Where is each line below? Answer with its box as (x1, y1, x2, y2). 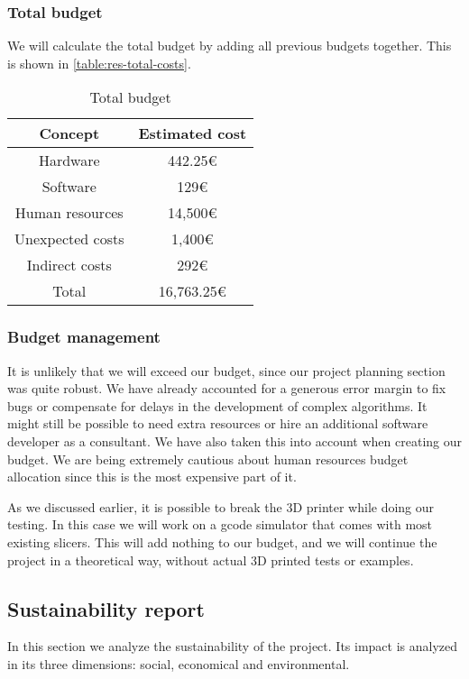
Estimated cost (138, 123, 247, 144)
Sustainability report (7, 594, 205, 622)
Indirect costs (26, 254, 112, 276)
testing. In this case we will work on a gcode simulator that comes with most (7, 515, 433, 534)
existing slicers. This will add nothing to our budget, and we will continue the (7, 532, 437, 551)
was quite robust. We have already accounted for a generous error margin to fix (7, 379, 446, 398)
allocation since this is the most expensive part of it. (7, 467, 297, 486)
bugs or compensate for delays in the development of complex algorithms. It (7, 396, 428, 415)
